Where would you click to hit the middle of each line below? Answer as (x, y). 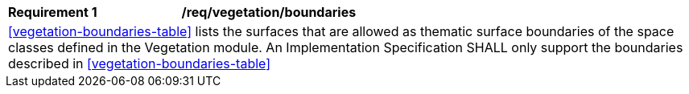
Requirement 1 (53, 12)
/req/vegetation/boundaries (269, 12)
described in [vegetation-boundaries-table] (140, 63)
